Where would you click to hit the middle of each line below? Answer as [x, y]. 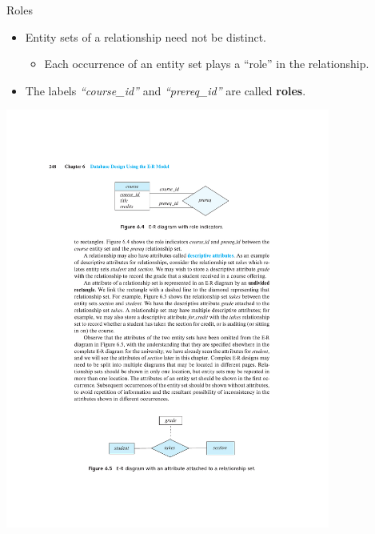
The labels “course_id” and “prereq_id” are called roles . [166, 90]
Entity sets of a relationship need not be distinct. [146, 36]
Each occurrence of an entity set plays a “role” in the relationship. [207, 64]
